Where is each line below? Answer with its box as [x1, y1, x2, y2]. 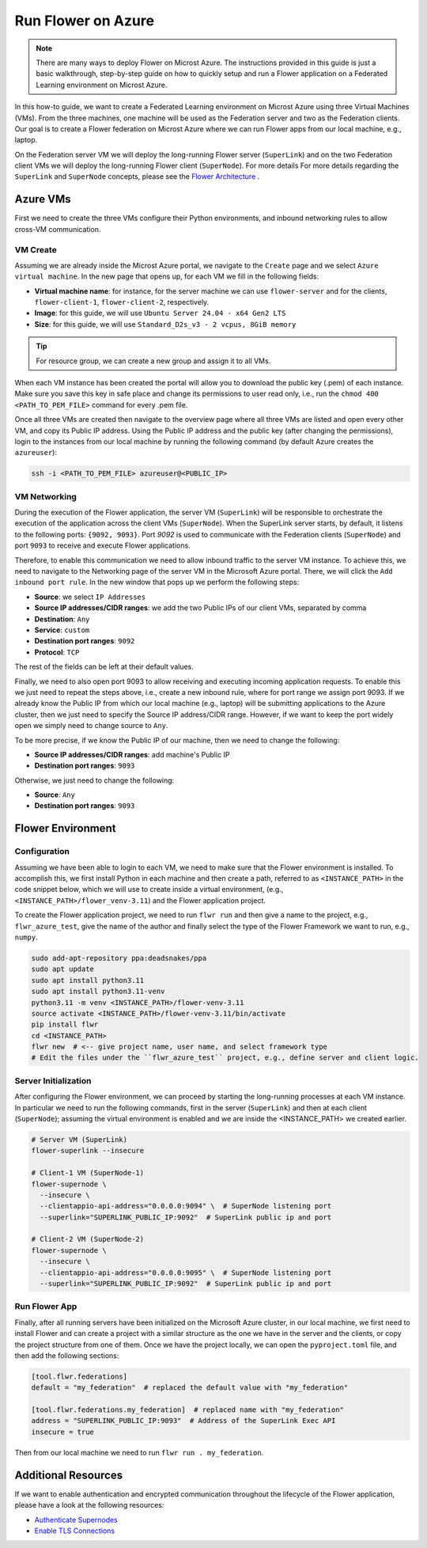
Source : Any [34, 790, 75, 799]
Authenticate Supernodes [34, 1515, 119, 1524]
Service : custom [34, 625, 90, 635]
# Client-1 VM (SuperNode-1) [31, 1168, 145, 1178]
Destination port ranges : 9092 [34, 636, 135, 646]
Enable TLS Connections [34, 1526, 115, 1535]
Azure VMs [14, 192, 71, 206]
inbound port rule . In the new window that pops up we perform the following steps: [14, 578, 300, 587]
